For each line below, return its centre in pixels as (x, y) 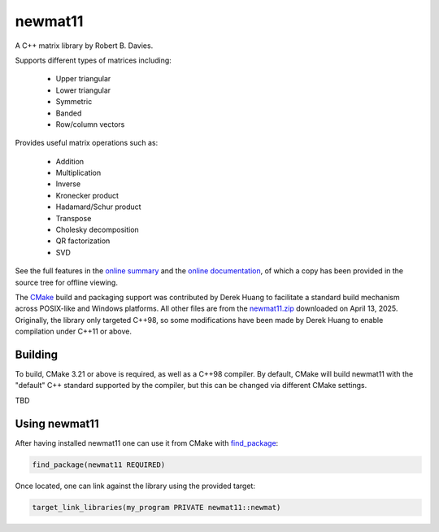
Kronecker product (87, 195)
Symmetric (74, 102)
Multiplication (78, 173)
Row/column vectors (90, 124)
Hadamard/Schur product (98, 207)
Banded (69, 113)
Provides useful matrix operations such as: (87, 143)
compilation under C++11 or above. (73, 331)
